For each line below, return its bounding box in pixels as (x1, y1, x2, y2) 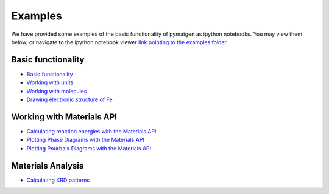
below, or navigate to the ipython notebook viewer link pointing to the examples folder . (11, 38, 228, 45)
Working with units (26, 79, 74, 86)
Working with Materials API (11, 112, 117, 122)
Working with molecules (26, 87, 87, 95)
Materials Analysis (11, 161, 84, 171)
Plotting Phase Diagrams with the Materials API (26, 136, 144, 144)
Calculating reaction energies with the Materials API (26, 127, 157, 135)
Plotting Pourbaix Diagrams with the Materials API (26, 144, 152, 152)
